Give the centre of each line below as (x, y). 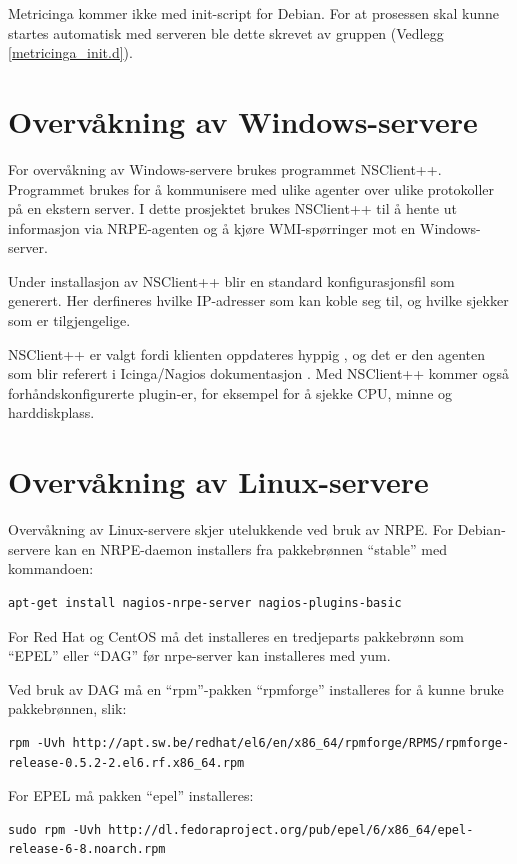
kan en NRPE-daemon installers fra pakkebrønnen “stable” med (250, 548)
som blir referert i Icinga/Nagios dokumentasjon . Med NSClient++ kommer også (258, 373)
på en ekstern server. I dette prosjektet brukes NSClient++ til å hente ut (232, 208)
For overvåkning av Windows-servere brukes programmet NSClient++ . (225, 168)
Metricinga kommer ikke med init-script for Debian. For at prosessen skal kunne (254, 13)
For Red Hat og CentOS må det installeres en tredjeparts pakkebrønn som (236, 635)
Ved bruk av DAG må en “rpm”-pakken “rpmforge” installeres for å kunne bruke (256, 688)
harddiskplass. (51, 412)
